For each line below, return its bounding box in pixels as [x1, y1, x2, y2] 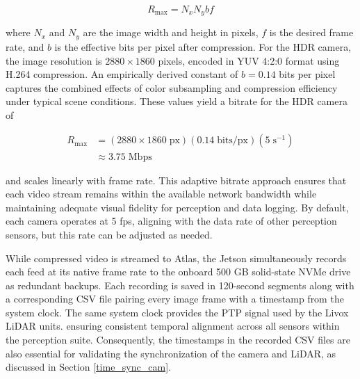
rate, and [6, 39, 44, 54]
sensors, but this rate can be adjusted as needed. [6, 227, 213, 241]
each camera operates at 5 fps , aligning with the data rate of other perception [6, 213, 337, 228]
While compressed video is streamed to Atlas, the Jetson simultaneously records [6, 250, 347, 265]
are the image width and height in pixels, [83, 25, 259, 40]
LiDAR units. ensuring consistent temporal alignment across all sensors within [6, 318, 340, 333]
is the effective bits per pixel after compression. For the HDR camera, [54, 39, 352, 54]
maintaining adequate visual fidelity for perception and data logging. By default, [6, 200, 349, 214]
